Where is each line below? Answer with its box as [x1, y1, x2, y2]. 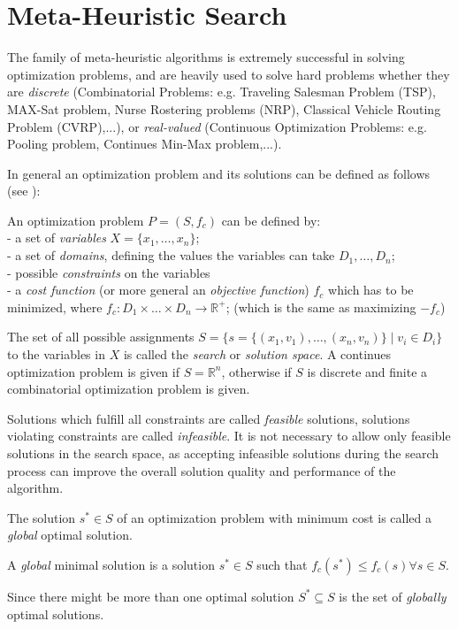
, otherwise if [221, 362, 292, 380]
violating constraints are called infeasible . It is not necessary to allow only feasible [7, 426, 451, 445]
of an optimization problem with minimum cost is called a [117, 508, 431, 526]
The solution [7, 508, 76, 526]
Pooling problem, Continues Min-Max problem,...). [7, 134, 282, 153]
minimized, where [7, 297, 103, 316]
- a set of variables [7, 228, 106, 247]
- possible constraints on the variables [7, 263, 210, 281]
